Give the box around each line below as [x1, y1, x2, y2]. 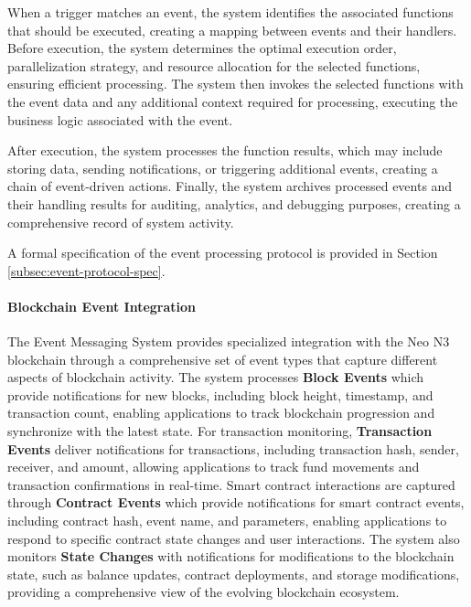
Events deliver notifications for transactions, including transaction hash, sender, [7, 439, 459, 458]
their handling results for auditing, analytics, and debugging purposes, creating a [7, 194, 461, 213]
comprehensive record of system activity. [7, 212, 234, 231]
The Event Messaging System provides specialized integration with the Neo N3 [7, 332, 450, 351]
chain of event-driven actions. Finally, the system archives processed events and [7, 176, 453, 196]
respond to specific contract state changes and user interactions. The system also [7, 528, 460, 548]
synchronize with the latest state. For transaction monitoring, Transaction [7, 421, 433, 441]
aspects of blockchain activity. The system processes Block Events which [7, 367, 424, 387]
